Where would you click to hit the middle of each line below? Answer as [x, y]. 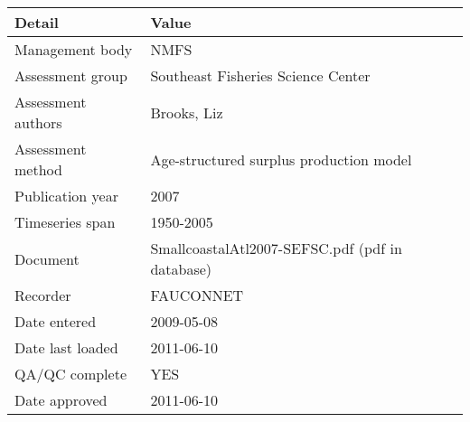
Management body [74, 49]
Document [47, 258]
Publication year [66, 196]
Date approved [61, 400]
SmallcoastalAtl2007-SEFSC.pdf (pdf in [276, 248]
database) [181, 269]
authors [38, 122]
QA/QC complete [70, 374]
